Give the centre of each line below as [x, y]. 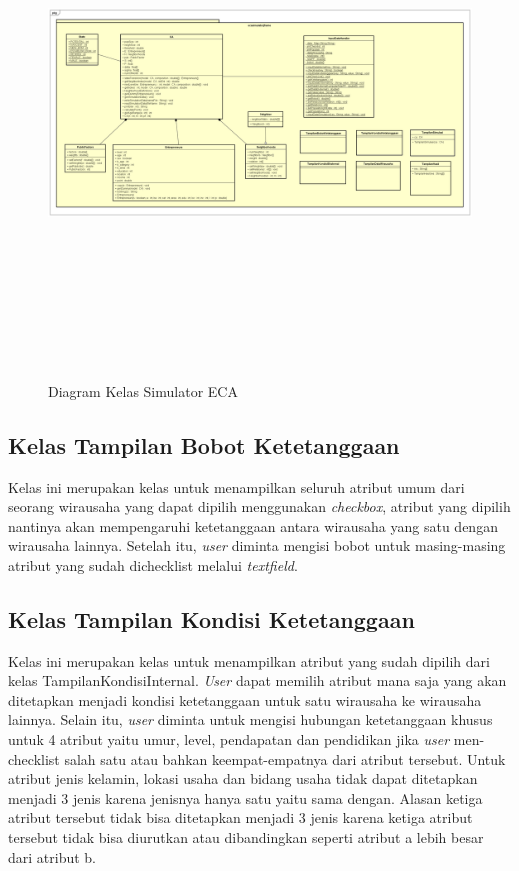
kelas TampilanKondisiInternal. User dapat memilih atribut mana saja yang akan [257, 680]
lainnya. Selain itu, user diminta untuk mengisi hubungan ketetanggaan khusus [250, 719]
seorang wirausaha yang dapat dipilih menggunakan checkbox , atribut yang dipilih [259, 506]
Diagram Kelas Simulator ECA [143, 390]
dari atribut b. [52, 856]
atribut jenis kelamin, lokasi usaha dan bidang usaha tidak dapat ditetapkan [243, 778]
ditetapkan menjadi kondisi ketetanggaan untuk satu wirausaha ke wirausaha [245, 699]
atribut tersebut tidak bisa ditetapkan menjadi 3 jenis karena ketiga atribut [240, 817]
